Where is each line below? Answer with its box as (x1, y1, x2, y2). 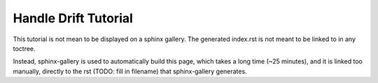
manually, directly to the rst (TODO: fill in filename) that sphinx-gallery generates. (13, 67, 248, 75)
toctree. (13, 44, 36, 52)
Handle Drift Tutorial (13, 10, 133, 26)
